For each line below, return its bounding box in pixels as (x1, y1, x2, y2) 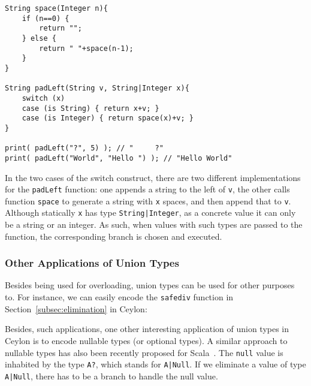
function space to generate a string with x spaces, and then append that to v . (5, 194, 291, 207)
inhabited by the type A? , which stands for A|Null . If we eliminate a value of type (5, 358, 306, 370)
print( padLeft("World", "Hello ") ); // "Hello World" (5, 153, 233, 162)
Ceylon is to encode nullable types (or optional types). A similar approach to (5, 334, 288, 346)
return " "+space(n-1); (39, 44, 134, 53)
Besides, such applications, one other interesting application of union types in (5, 322, 289, 335)
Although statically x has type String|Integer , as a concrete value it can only (5, 206, 296, 219)
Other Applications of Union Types (5, 255, 179, 270)
